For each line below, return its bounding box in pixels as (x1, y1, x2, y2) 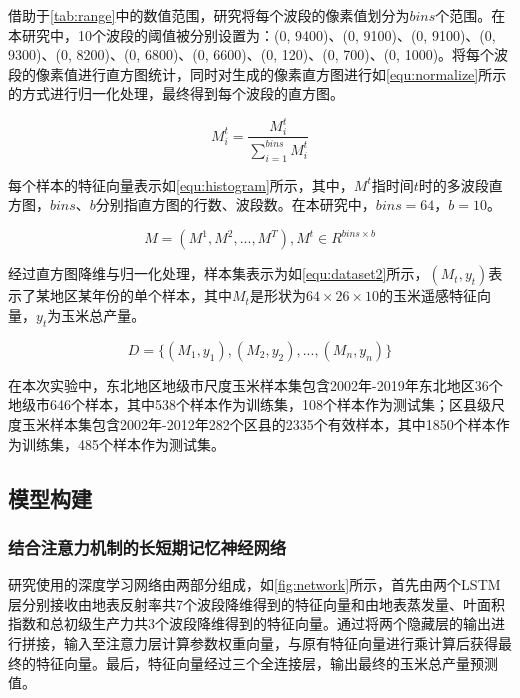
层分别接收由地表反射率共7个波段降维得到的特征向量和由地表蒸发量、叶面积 (8, 593, 505, 614)
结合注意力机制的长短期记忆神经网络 (8, 534, 287, 559)
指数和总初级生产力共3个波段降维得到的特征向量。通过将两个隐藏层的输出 (8, 613, 491, 634)
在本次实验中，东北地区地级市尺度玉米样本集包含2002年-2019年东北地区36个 (8, 374, 503, 395)
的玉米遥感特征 (379, 285, 478, 306)
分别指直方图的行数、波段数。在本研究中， (95, 194, 376, 215)
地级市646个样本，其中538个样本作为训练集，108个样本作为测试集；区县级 (8, 394, 491, 415)
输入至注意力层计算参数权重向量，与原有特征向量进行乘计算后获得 (63, 632, 498, 653)
